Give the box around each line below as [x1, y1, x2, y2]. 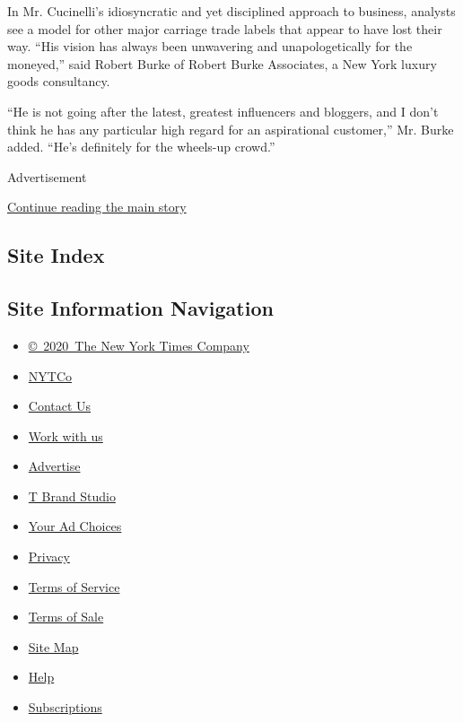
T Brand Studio [28, 486, 116, 505]
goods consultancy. [7, 72, 110, 91]
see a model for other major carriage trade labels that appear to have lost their [7, 19, 442, 38]
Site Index [7, 241, 105, 269]
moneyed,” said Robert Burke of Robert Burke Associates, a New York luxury [7, 54, 437, 73]
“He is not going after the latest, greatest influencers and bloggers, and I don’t [7, 101, 439, 120]
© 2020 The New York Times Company [28, 335, 249, 354]
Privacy [28, 547, 70, 566]
